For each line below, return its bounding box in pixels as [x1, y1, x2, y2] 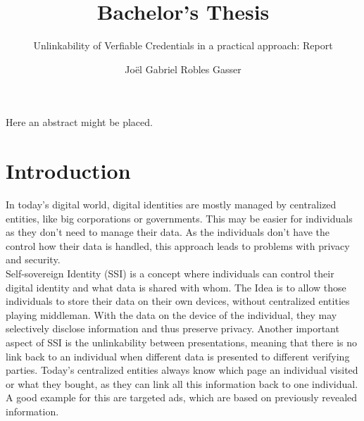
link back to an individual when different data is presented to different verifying [6, 348, 350, 363]
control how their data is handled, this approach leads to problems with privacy [6, 238, 350, 253]
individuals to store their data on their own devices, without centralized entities [6, 294, 350, 308]
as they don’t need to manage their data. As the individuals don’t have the [6, 225, 330, 239]
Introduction [6, 156, 131, 185]
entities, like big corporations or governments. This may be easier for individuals [6, 210, 353, 225]
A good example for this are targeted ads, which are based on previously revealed [6, 390, 358, 405]
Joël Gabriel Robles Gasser [125, 61, 241, 76]
